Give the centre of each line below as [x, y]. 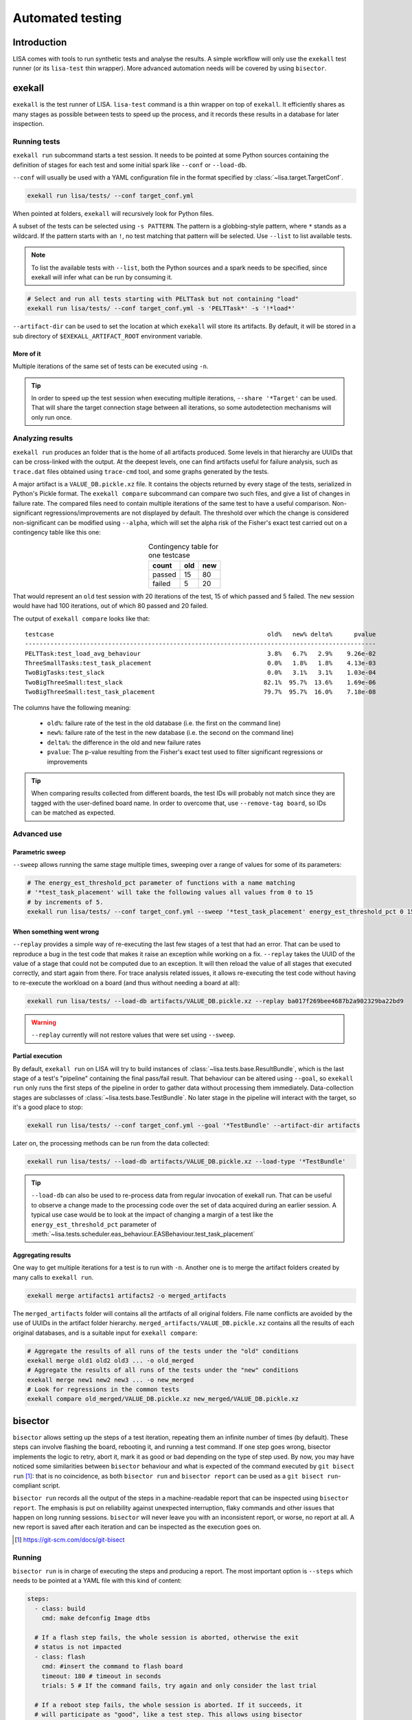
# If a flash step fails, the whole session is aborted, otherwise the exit [167, 1637]
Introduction [40, 42]
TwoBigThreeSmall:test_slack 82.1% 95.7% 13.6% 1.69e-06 [201, 682]
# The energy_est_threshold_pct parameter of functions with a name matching [161, 883]
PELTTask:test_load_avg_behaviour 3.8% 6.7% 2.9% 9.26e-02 [201, 653]
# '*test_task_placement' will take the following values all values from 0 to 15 [170, 892]
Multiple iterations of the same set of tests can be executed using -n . [111, 366]
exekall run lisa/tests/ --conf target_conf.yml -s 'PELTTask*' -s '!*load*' [161, 309]
